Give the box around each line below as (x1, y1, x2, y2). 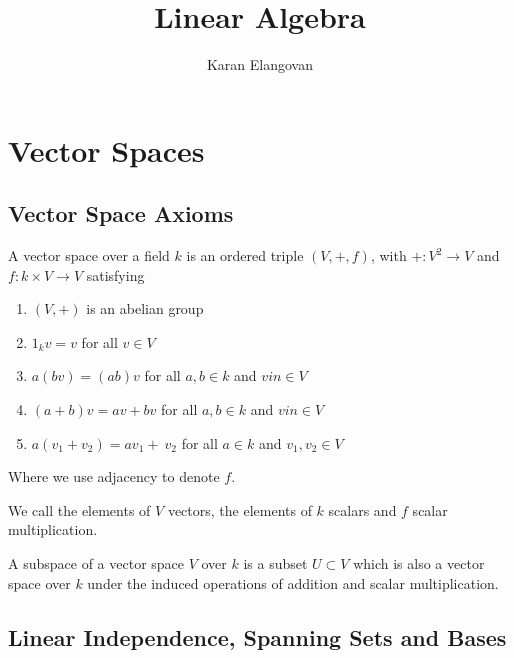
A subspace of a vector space (8, 553, 185, 574)
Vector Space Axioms (8, 198, 234, 229)
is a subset (243, 553, 308, 574)
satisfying (86, 264, 145, 285)
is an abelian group (86, 298, 204, 319)
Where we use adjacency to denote (8, 466, 220, 487)
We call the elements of (8, 499, 151, 520)
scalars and (328, 499, 397, 520)
